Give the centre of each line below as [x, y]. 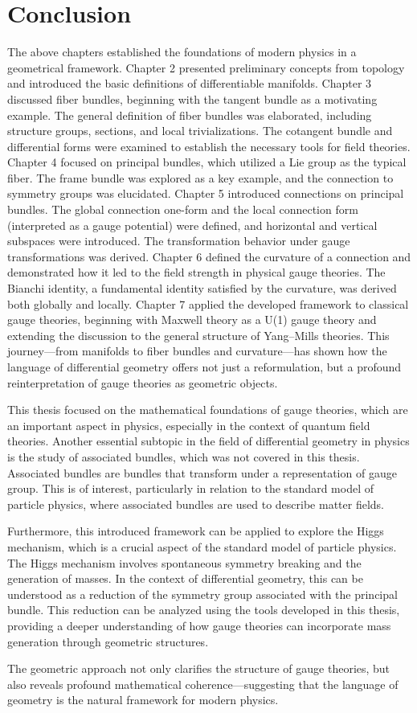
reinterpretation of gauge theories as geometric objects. [143, 382]
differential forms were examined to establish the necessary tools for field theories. [209, 146]
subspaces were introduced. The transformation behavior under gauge [179, 241]
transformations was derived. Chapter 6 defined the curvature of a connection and [209, 256]
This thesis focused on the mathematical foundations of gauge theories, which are [208, 410]
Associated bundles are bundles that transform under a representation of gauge [202, 472]
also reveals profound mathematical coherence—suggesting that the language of [203, 684]
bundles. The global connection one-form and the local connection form [183, 209]
